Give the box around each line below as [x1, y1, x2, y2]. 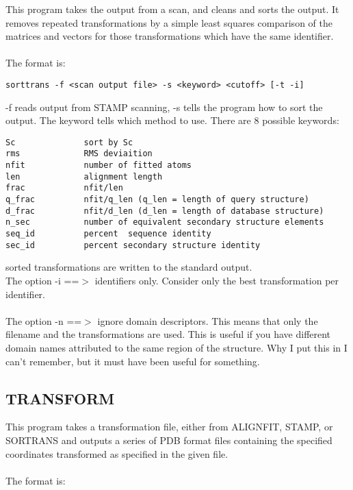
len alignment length [5, 171, 163, 182]
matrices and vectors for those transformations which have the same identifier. [5, 29, 334, 43]
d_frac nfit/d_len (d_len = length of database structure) [5, 206, 324, 216]
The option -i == [5, 273, 79, 287]
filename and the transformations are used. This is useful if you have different [5, 327, 331, 341]
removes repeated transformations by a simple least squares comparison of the [5, 15, 332, 29]
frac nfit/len [5, 183, 123, 193]
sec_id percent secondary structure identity [5, 240, 261, 250]
